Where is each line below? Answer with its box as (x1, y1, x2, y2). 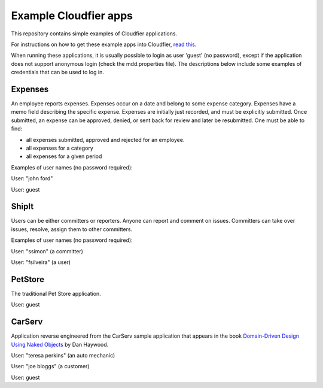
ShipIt (11, 201, 34, 212)
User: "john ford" (11, 175, 53, 182)
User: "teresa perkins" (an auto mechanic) (11, 351, 115, 359)
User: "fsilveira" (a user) (11, 259, 71, 266)
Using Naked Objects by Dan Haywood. (11, 341, 109, 348)
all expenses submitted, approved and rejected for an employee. (26, 136, 185, 143)
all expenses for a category (26, 144, 94, 151)
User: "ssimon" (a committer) (11, 247, 84, 254)
